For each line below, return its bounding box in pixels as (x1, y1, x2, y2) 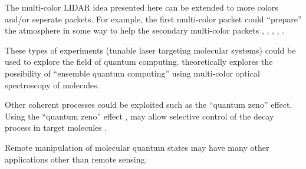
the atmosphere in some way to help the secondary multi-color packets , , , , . (5, 24, 285, 37)
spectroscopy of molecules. (5, 78, 100, 91)
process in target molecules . (5, 121, 107, 134)
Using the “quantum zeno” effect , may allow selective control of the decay (5, 110, 274, 122)
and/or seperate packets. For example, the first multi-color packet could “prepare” (5, 12, 302, 25)
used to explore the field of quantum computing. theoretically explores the (5, 55, 273, 68)
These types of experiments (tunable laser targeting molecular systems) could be (5, 44, 296, 56)
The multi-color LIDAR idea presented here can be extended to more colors (5, 1, 278, 13)
